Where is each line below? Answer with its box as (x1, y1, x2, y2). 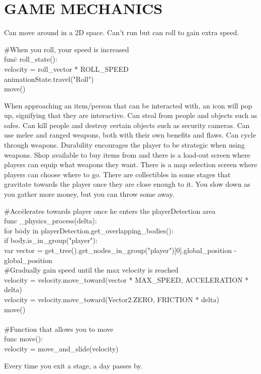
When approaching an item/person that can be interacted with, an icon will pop (4, 100, 252, 110)
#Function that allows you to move (4, 323, 114, 334)
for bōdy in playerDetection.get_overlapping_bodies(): (4, 225, 173, 235)
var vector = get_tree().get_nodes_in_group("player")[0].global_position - (4, 245, 237, 255)
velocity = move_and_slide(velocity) (4, 343, 119, 353)
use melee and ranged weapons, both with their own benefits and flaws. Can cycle (4, 130, 256, 140)
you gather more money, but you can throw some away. (4, 189, 175, 199)
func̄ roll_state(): (4, 54, 57, 64)
